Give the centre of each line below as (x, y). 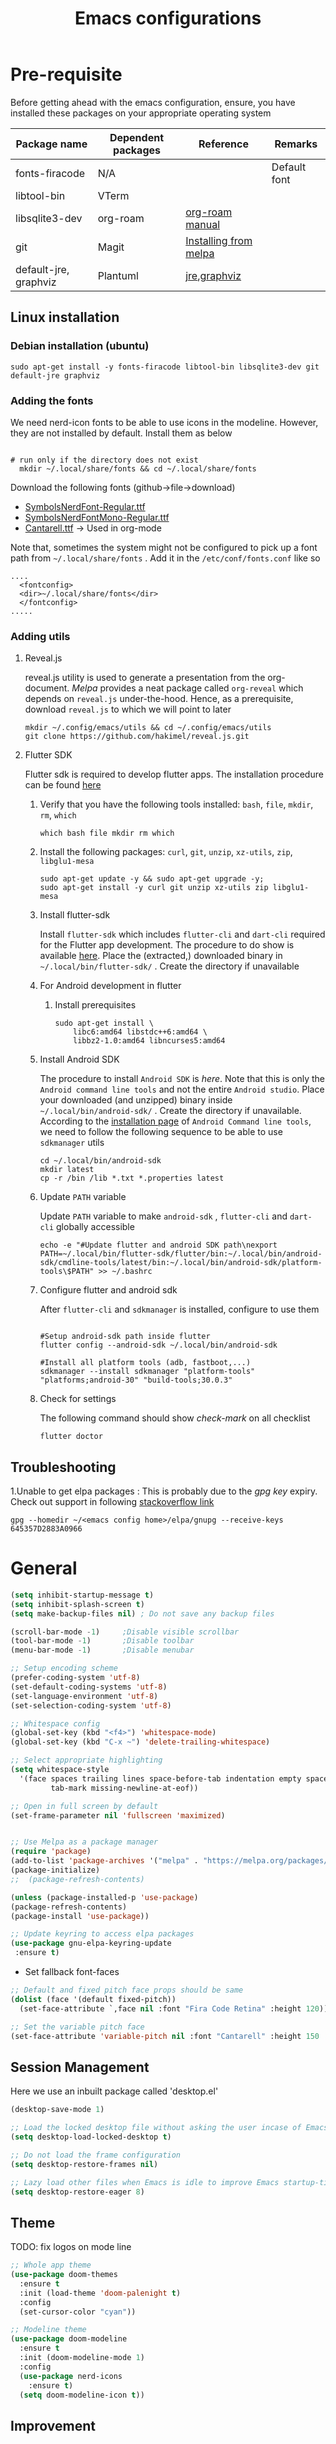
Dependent (137, 137)
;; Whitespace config (55, 1723)
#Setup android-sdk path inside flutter (125, 1337)
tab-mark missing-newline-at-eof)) (124, 1788)
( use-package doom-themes (64, 2275)
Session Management (80, 2067)
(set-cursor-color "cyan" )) (78, 2312)
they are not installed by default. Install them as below (121, 433)
